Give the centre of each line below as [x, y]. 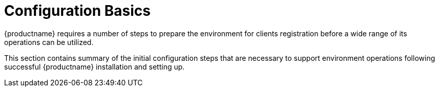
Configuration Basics [77, 11]
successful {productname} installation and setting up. [95, 66]
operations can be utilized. [49, 42]
